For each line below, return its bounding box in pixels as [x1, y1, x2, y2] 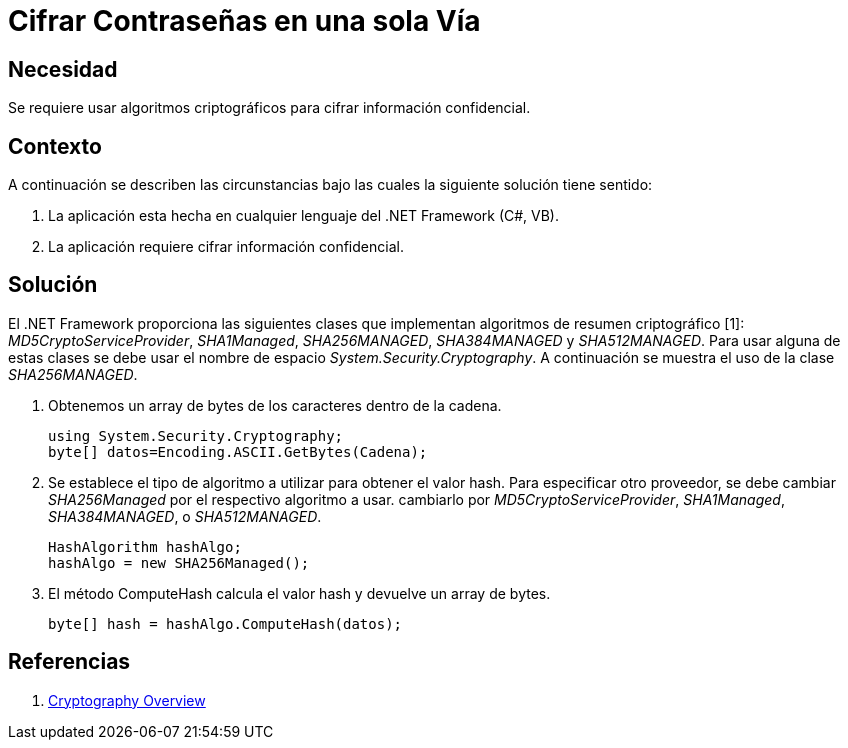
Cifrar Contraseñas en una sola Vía [8, 4, 481, 38]
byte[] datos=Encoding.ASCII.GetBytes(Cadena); [48, 443, 428, 460]
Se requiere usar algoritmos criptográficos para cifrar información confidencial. [8, 99, 531, 117]
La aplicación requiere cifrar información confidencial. [48, 238, 404, 256]
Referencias [8, 649, 131, 675]
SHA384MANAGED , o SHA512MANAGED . [48, 507, 322, 525]
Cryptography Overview [48, 691, 206, 709]
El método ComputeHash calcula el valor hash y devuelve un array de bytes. [48, 584, 551, 602]
